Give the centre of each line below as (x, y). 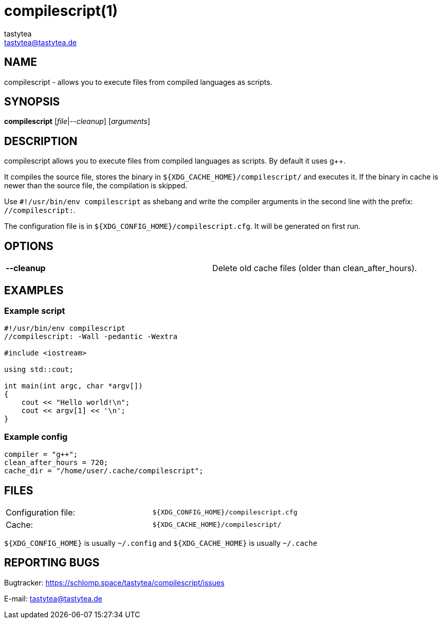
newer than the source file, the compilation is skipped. (96, 186)
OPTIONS (29, 246)
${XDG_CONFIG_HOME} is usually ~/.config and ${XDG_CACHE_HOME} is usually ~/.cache (161, 543)
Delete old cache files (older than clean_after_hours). (315, 268)
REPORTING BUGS (52, 563)
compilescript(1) (61, 11)
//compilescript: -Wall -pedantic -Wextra (91, 337)
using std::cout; (39, 370)
